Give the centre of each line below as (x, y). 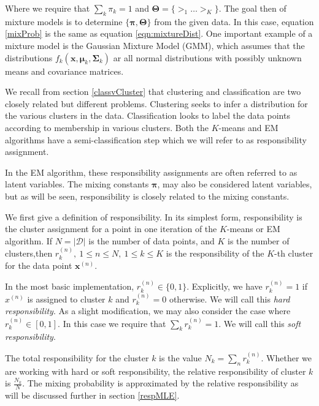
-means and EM (248, 127)
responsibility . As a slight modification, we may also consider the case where (148, 311)
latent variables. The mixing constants (77, 184)
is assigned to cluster (66, 299)
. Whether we (286, 357)
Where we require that (48, 8)
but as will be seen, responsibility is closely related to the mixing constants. (147, 196)
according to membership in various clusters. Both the (107, 127)
